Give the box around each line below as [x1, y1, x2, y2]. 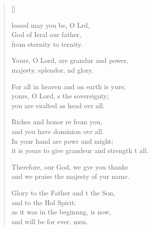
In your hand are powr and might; [11, 135, 114, 146]
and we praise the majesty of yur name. [11, 171, 130, 181]
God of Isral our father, [11, 29, 82, 39]
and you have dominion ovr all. [11, 126, 104, 136]
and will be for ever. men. [11, 216, 88, 226]
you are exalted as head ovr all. [11, 100, 105, 110]
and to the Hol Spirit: [11, 197, 76, 207]
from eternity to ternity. [11, 38, 83, 49]
